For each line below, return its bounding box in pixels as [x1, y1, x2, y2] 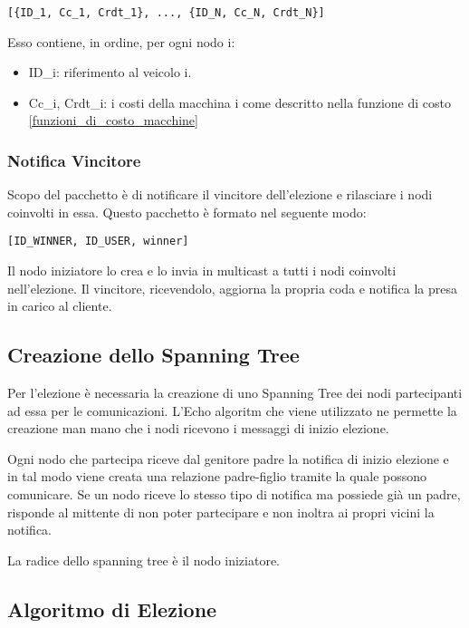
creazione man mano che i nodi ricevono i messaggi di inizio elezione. [7, 419, 389, 438]
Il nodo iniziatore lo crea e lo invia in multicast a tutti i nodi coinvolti [7, 261, 397, 280]
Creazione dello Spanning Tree [7, 341, 300, 369]
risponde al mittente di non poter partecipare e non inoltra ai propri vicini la [7, 502, 435, 521]
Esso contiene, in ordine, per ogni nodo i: [7, 32, 235, 51]
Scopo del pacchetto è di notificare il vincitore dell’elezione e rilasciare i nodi [7, 185, 433, 204]
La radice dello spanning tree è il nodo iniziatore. [7, 550, 281, 569]
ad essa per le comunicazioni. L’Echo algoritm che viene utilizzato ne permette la [7, 401, 457, 420]
